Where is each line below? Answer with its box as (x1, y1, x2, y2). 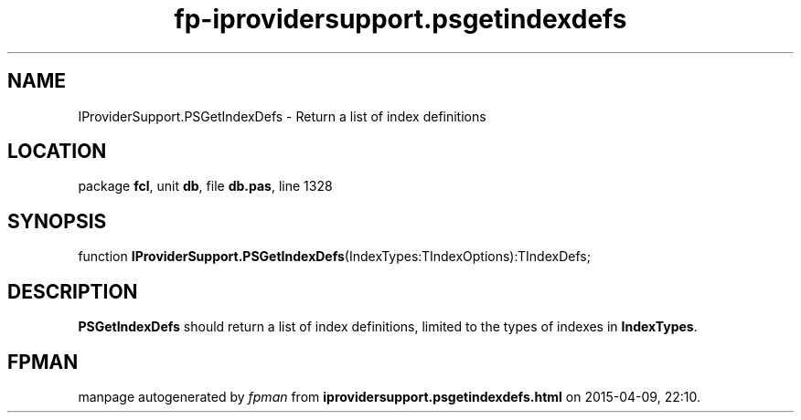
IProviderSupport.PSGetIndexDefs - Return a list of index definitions (78, 108, 486, 124)
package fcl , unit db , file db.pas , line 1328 (78, 178, 333, 194)
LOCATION (7, 140, 107, 163)
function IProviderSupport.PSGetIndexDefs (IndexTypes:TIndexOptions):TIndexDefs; (78, 248, 591, 265)
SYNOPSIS (7, 209, 107, 233)
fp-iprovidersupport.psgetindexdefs (174, 4, 627, 35)
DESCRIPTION (7, 279, 138, 303)
